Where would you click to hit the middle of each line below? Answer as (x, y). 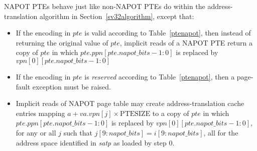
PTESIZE (135, 114)
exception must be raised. (72, 86)
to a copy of (171, 113)
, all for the (221, 132)
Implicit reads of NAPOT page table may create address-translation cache (130, 103)
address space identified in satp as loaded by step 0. (95, 142)
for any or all (36, 132)
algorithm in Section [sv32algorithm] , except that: (117, 16)
